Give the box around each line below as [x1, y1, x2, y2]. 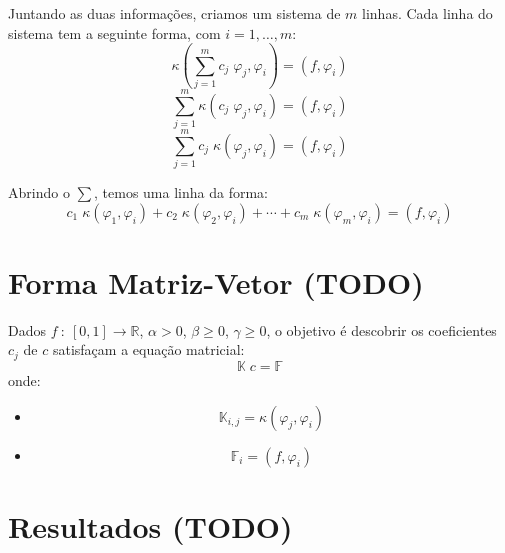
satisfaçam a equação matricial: [52, 339, 245, 360]
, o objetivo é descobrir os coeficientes [266, 319, 497, 340]
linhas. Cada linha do [362, 3, 493, 23]
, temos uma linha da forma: [94, 182, 268, 203]
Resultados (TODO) [8, 505, 293, 546]
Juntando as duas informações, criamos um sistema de [8, 3, 341, 23]
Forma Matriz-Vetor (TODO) [8, 261, 424, 302]
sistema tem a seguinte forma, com [8, 22, 221, 43]
